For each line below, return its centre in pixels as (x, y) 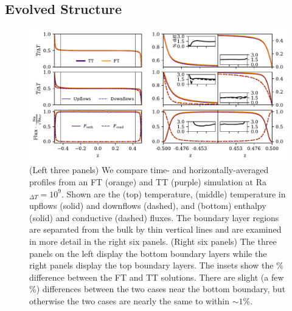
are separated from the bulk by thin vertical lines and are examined (155, 229)
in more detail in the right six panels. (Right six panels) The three (153, 241)
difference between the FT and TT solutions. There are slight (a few (157, 277)
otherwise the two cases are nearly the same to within (129, 300)
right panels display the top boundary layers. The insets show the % (156, 265)
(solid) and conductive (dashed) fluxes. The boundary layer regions (154, 217)
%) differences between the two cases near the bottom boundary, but (158, 289)
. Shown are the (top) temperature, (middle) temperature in (174, 193)
